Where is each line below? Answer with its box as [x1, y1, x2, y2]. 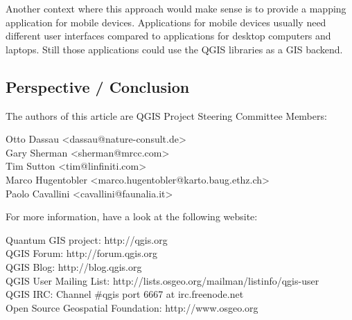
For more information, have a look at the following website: [6, 209, 258, 224]
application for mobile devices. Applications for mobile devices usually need [6, 15, 326, 29]
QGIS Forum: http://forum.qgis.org [6, 246, 158, 260]
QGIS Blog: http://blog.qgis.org [6, 259, 142, 274]
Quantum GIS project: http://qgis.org [6, 232, 168, 247]
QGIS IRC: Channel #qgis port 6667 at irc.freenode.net [6, 287, 244, 301]
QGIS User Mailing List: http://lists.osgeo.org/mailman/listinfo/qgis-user [6, 273, 319, 287]
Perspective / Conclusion [6, 75, 190, 97]
